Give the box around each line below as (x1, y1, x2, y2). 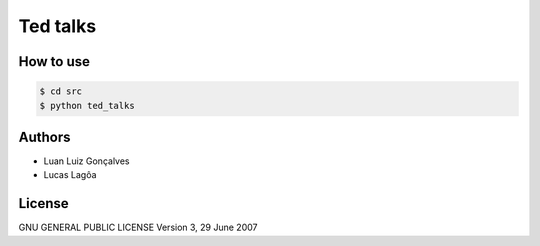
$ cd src (39, 86, 83, 97)
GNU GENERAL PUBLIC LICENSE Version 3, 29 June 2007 (18, 221, 258, 234)
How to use (18, 53, 90, 70)
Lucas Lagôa (43, 169, 97, 181)
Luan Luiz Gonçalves (43, 155, 130, 167)
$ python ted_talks (39, 100, 135, 111)
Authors (18, 128, 71, 145)
